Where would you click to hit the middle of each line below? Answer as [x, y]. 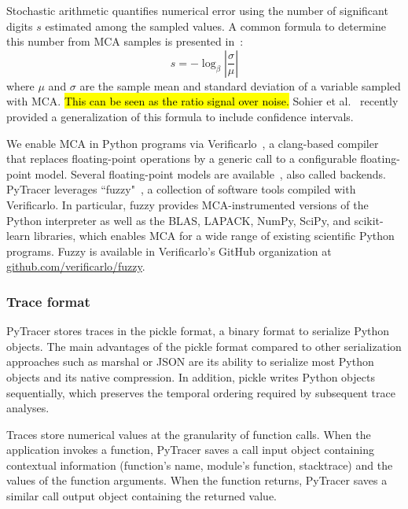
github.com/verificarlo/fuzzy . [76, 266]
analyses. [28, 408]
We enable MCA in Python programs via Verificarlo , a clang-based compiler [193, 143]
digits [20, 26]
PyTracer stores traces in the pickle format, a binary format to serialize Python [198, 331]
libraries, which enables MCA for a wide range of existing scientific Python [214, 236]
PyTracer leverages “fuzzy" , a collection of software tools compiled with [181, 189]
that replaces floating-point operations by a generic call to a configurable [182, 159]
